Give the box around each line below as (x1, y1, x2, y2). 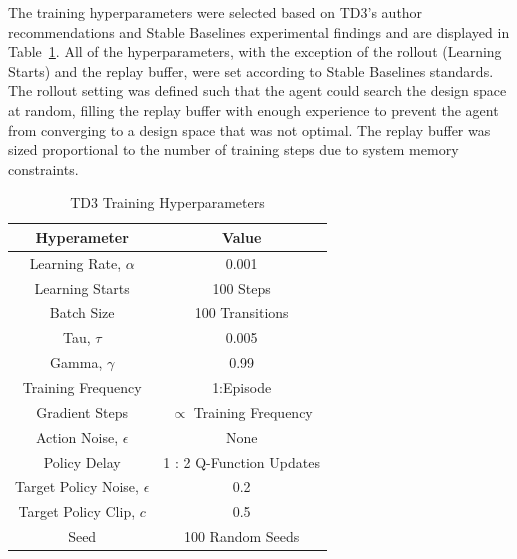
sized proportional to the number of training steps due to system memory (8, 139, 459, 160)
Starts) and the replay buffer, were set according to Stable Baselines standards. (8, 60, 494, 81)
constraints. (8, 158, 79, 179)
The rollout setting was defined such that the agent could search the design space (8, 80, 507, 101)
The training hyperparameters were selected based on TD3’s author (8, 2, 423, 22)
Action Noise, (35, 426, 119, 447)
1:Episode (212, 377, 272, 397)
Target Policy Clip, (18, 501, 136, 522)
